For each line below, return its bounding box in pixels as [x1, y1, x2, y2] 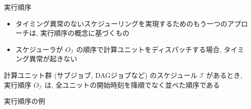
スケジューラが [15, 44, 63, 54]
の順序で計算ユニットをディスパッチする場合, [76, 44, 222, 54]
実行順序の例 [4, 96, 45, 106]
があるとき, [206, 70, 243, 80]
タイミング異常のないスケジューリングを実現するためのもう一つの [15, 18, 228, 28]
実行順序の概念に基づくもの [40, 28, 130, 38]
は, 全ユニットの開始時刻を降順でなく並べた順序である [44, 79, 220, 90]
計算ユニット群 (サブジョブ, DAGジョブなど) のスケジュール [4, 70, 198, 80]
